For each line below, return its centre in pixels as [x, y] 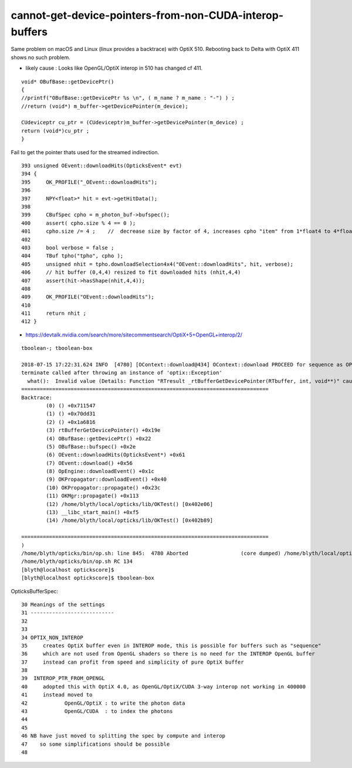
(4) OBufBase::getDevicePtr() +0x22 [99, 439]
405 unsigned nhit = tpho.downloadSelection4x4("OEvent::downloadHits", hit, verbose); [157, 264]
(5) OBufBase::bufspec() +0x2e [91, 446]
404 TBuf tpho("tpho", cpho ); [72, 256]
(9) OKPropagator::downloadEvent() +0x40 [106, 480]
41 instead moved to [57, 695]
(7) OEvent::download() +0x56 [89, 463]
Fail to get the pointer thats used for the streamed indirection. [85, 152]
